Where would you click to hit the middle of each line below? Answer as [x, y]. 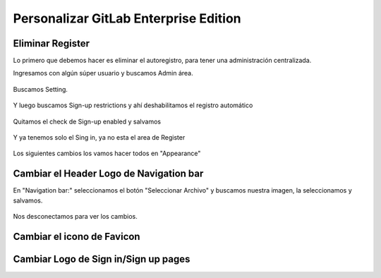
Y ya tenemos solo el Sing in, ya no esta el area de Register [99, 138]
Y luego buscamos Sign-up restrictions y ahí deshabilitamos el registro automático [133, 105]
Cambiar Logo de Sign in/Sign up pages [102, 259]
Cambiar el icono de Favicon [77, 236]
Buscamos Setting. [41, 89]
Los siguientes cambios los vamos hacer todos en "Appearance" [107, 153]
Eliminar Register [52, 43]
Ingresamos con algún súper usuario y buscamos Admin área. [103, 73]
